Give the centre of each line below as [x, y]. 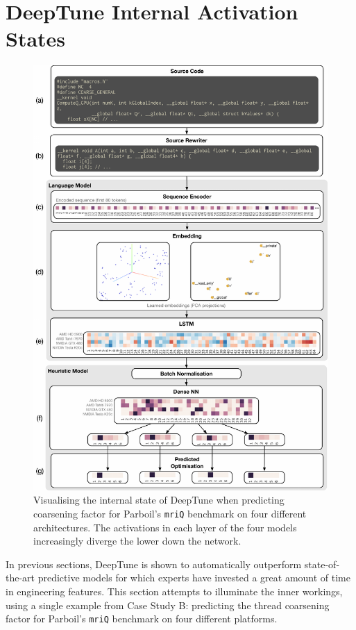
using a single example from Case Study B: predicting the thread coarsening [168, 605]
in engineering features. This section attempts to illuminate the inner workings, [174, 591]
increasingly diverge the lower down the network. [137, 541]
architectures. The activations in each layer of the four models [165, 527]
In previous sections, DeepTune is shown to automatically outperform [154, 564]
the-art [20, 578]
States [36, 39]
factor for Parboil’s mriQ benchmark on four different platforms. [142, 619]
